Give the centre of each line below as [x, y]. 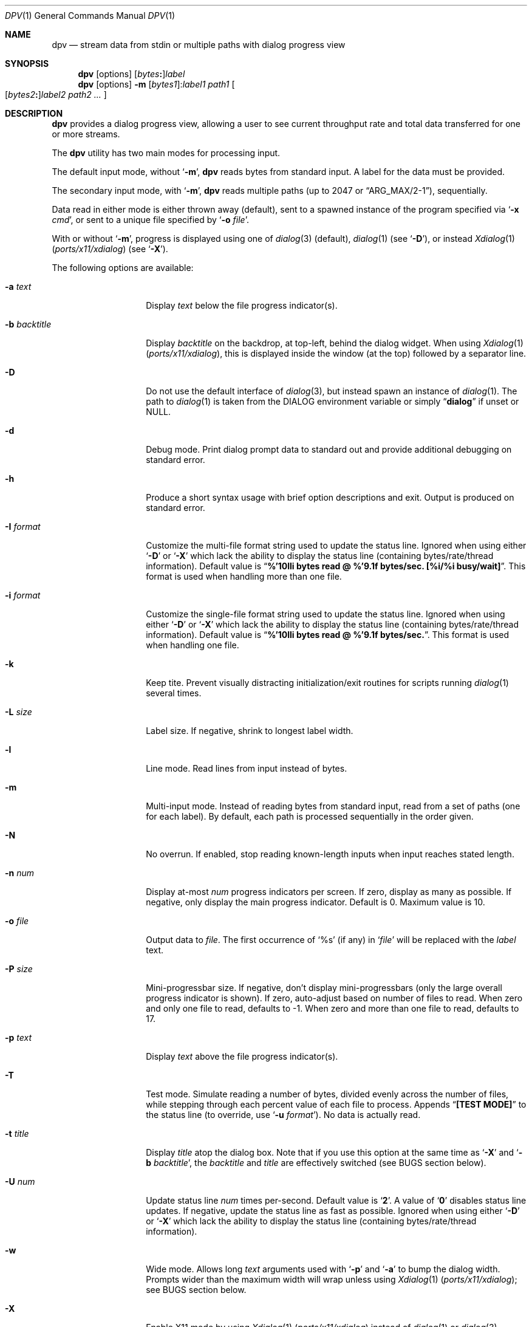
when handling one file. [193, 645]
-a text [18, 286]
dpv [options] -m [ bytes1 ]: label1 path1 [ [156, 84]
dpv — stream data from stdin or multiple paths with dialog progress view [199, 45]
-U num [20, 1181]
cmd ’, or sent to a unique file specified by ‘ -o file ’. [150, 220]
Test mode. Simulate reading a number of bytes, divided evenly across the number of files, [327, 1094]
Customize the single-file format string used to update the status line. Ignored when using [326, 614]
